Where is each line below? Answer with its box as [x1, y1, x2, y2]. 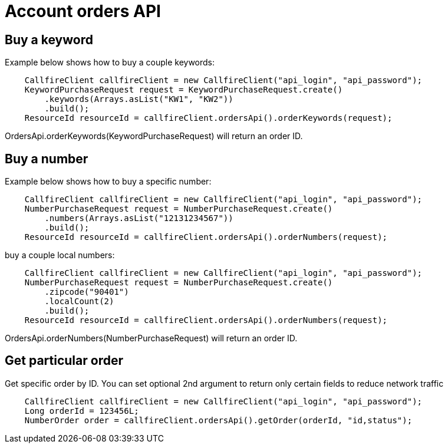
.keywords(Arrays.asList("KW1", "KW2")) [44, 94, 233, 104]
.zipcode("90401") [44, 287, 129, 297]
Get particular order [5, 353, 123, 368]
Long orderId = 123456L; [24, 406, 139, 416]
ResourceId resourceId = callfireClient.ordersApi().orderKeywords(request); [24, 113, 393, 123]
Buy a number [5, 151, 88, 166]
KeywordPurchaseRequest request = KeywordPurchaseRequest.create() [24, 85, 343, 95]
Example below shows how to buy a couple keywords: [5, 57, 215, 68]
